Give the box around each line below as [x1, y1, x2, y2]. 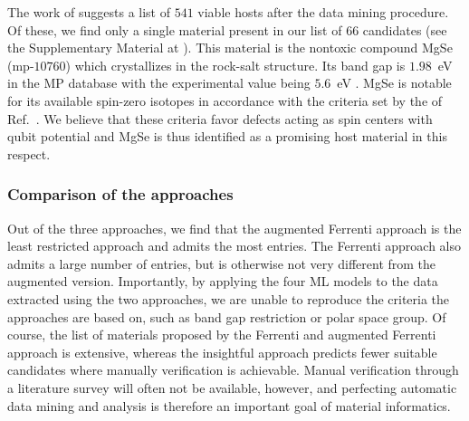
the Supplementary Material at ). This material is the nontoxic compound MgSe [7, 38, 453, 57]
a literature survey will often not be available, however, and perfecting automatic [7, 378, 457, 397]
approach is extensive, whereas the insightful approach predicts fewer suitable [7, 342, 437, 361]
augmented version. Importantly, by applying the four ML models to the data [7, 272, 438, 291]
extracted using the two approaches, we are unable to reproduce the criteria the [7, 289, 450, 308]
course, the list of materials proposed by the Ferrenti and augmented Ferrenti [7, 325, 436, 344]
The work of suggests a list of [7, 3, 170, 21]
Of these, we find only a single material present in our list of [7, 20, 342, 39]
